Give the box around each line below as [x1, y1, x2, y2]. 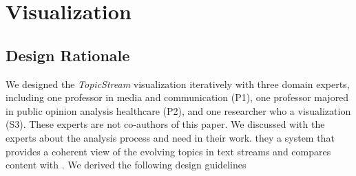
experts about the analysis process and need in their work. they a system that [6, 130, 335, 144]
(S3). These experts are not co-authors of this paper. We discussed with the [6, 117, 325, 131]
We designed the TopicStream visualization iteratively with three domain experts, [6, 76, 350, 91]
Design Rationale [6, 44, 130, 65]
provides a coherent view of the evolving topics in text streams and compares [6, 144, 331, 158]
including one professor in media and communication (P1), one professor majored [6, 90, 349, 104]
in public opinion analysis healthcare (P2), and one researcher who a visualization [6, 103, 351, 118]
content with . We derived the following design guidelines [6, 157, 247, 172]
